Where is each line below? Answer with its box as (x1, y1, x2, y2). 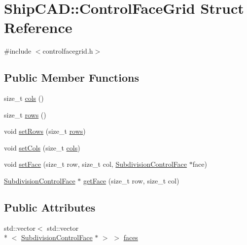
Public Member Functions (4, 70, 139, 85)
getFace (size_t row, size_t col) (83, 176, 179, 186)
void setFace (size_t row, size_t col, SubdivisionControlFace (4, 159, 187, 169)
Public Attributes (4, 200, 96, 215)
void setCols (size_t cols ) (4, 142, 80, 153)
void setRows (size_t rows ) (4, 126, 86, 136)
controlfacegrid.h (42, 46, 93, 56)
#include (4, 46, 32, 56)
